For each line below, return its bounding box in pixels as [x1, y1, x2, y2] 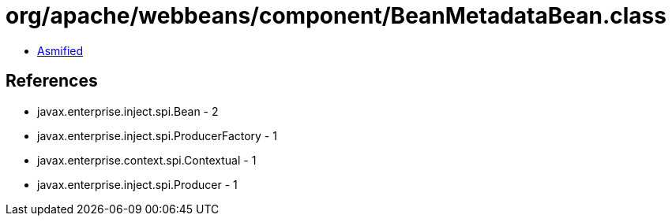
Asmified [37, 43, 84, 57]
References [6, 71, 98, 91]
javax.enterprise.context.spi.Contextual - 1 [37, 153, 257, 167]
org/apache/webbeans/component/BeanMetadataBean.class [6, 2, 666, 29]
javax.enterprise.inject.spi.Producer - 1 [37, 177, 238, 191]
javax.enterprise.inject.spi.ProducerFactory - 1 [37, 128, 277, 142]
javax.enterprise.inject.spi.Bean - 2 [37, 104, 219, 118]
